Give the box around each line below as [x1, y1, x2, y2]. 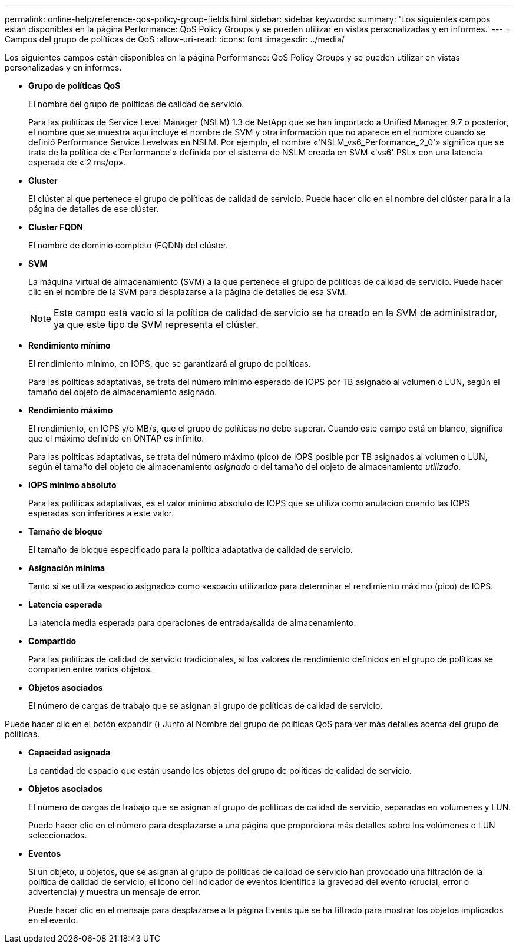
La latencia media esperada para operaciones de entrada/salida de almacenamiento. [28, 618, 356, 628]
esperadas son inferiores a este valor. [28, 508, 174, 518]
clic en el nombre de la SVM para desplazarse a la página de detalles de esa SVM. [28, 287, 348, 297]
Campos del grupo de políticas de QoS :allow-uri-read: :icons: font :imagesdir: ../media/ [5, 34, 345, 44]
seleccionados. [28, 830, 87, 840]
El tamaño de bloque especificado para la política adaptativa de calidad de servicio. [28, 545, 353, 555]
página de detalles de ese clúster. [28, 204, 159, 214]
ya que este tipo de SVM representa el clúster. [54, 319, 259, 330]
